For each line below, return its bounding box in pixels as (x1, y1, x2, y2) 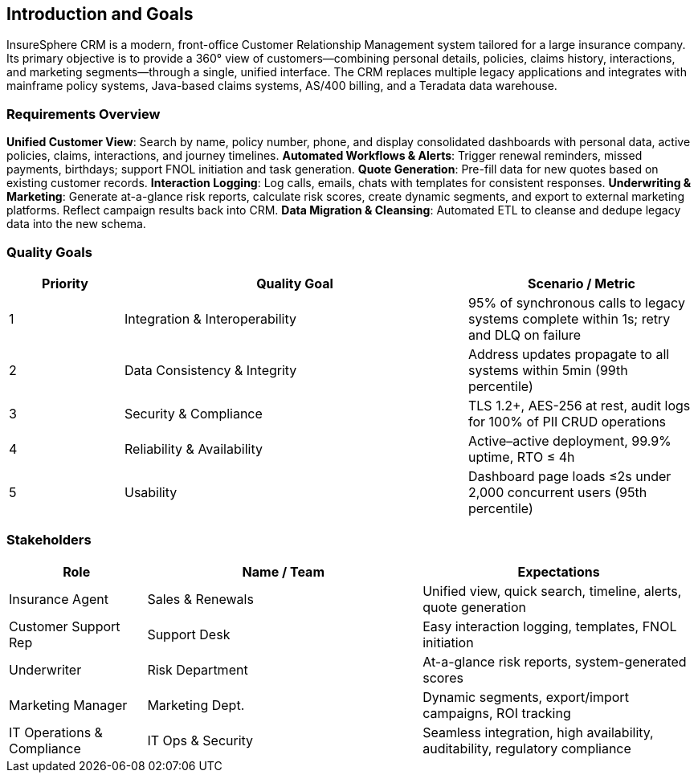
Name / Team (242, 563, 325, 580)
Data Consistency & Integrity (124, 361, 297, 378)
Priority (42, 275, 88, 292)
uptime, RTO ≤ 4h (467, 448, 575, 465)
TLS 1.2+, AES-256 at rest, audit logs (467, 397, 691, 414)
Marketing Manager (9, 696, 128, 713)
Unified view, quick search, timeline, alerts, (422, 582, 682, 599)
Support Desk (147, 626, 231, 642)
